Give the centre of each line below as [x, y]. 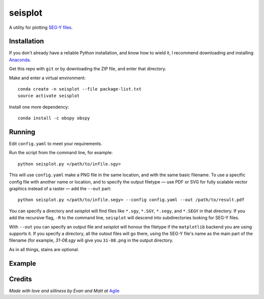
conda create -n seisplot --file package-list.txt [80, 89]
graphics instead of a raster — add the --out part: [60, 189]
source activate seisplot [49, 96]
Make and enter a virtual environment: [47, 78]
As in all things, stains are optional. [44, 249]
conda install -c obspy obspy [54, 118]
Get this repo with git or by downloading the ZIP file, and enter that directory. [88, 69]
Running [22, 132]
